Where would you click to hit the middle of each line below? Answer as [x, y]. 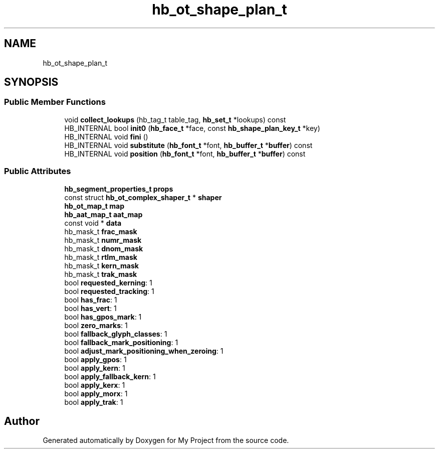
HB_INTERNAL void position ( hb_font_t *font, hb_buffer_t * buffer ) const [185, 154]
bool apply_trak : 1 [94, 402]
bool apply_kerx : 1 [95, 385]
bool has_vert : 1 [90, 308]
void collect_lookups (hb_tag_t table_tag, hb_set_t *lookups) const [175, 119]
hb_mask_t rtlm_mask [101, 257]
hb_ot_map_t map [94, 206]
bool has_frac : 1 [91, 299]
